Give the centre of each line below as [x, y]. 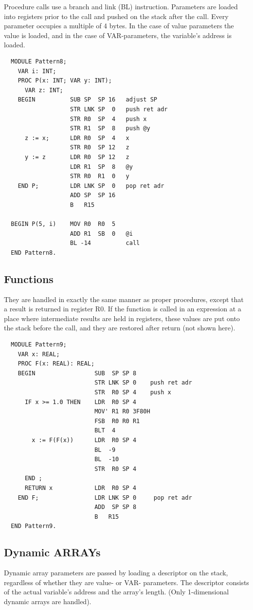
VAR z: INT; [44, 90]
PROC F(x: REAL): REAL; [56, 364]
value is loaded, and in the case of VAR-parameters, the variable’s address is [118, 35]
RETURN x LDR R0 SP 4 [81, 488]
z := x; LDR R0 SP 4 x [77, 138]
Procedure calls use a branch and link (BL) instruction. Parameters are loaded [121, 6]
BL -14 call [105, 243]
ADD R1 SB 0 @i [101, 234]
